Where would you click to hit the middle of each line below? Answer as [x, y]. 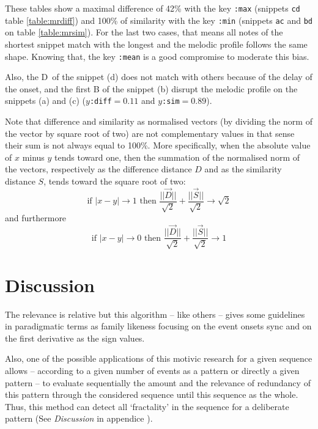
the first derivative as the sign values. [75, 338]
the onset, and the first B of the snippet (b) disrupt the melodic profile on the [151, 88]
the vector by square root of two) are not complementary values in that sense [150, 133]
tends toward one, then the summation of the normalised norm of [177, 157]
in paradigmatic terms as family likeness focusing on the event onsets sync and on [158, 326]
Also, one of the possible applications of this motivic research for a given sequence [159, 358]
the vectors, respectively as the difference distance [98, 169]
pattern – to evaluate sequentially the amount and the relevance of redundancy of [158, 382]
